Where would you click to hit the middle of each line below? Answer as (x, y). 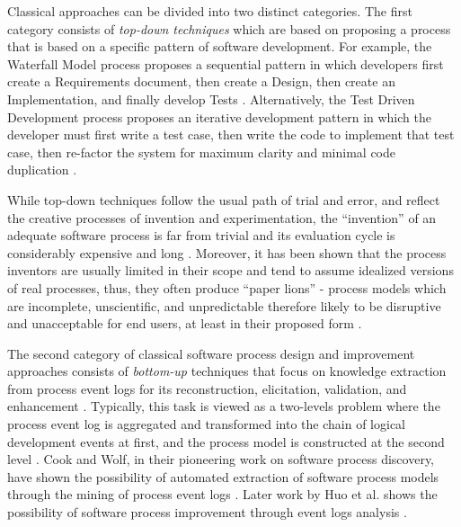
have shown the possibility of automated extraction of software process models (223, 476)
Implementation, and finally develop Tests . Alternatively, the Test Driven (211, 98)
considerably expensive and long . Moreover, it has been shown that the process (227, 252)
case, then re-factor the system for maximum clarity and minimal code (202, 152)
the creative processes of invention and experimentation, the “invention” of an (222, 217)
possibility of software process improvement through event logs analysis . (207, 512)
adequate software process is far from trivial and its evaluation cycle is (201, 235)
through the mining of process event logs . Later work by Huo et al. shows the (222, 494)
